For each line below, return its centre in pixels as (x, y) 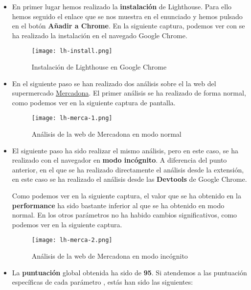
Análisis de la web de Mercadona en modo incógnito (110, 256)
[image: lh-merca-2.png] (72, 240)
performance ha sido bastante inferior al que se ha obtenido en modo (118, 205)
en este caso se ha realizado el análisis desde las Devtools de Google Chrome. (129, 179)
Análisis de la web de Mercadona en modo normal (106, 134)
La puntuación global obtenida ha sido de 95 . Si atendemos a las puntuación (129, 272)
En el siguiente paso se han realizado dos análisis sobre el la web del (114, 83)
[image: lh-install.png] (72, 51)
